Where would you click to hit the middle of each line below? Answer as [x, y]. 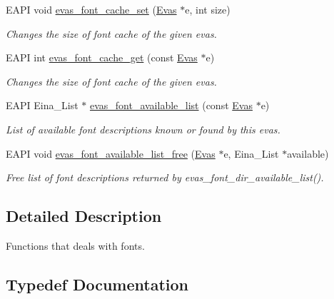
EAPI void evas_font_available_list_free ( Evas [111, 153]
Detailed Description [84, 216]
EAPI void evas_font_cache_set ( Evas [91, 9]
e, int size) [208, 9]
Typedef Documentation [97, 284]
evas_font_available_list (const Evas [171, 105]
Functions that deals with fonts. [75, 245]
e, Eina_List [251, 153]
